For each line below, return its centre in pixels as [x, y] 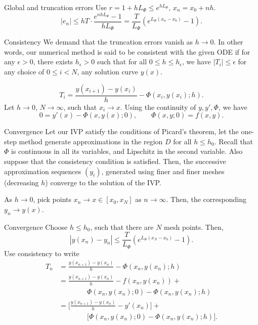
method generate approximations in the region [91, 141]
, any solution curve [108, 71]
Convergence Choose [36, 227]
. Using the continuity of [158, 107]
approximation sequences [43, 171]
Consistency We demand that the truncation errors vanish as [99, 42]
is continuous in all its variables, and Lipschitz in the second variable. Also [127, 151]
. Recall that [234, 141]
